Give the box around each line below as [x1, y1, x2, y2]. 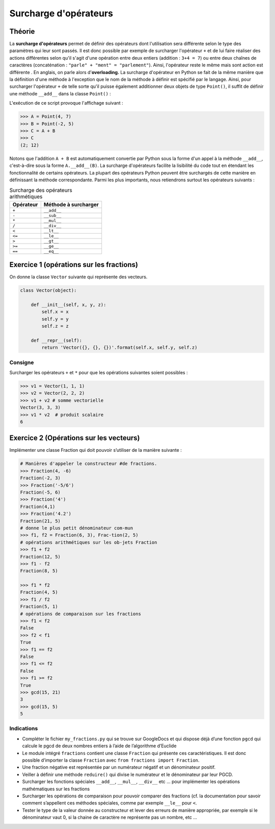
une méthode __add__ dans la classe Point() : [9, 90, 112, 96]
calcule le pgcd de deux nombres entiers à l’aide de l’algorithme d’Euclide [22, 743, 177, 749]
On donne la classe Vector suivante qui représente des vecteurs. [9, 274, 148, 280]
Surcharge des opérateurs [9, 187, 72, 194]
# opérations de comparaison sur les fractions [20, 611, 141, 617]
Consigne [9, 359, 34, 366]
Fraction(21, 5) [20, 518, 61, 524]
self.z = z [41, 323, 69, 329]
